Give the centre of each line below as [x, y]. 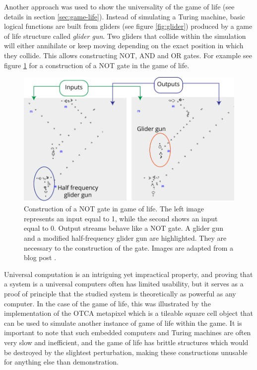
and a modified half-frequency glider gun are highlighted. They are [125, 238]
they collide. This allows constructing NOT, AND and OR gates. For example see [128, 55]
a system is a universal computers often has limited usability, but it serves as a [124, 284]
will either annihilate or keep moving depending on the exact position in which [124, 46]
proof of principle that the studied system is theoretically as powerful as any [120, 293]
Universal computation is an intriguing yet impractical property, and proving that [128, 274]
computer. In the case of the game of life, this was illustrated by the [107, 303]
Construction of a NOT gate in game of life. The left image [114, 209]
